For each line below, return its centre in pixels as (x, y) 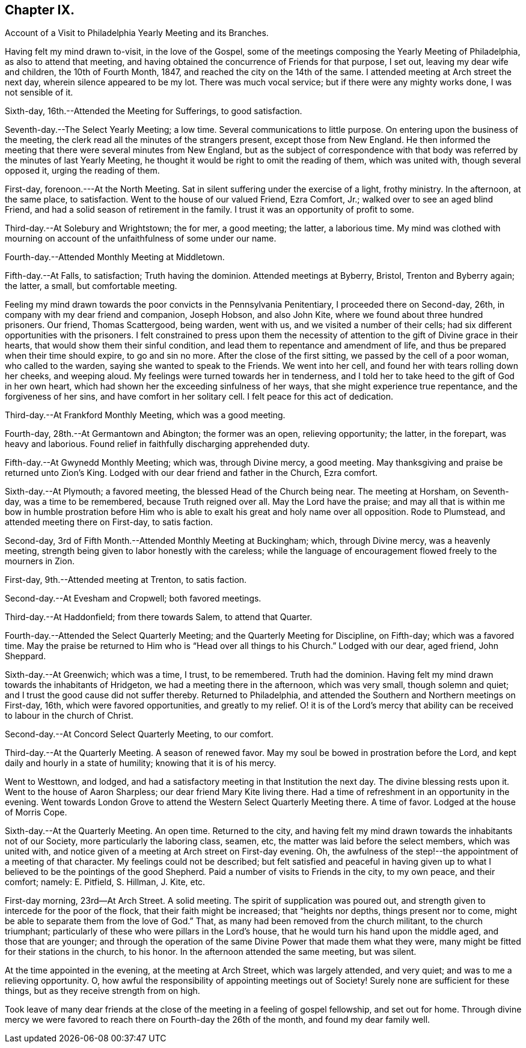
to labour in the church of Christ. (69, 716)
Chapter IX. (40, 10)
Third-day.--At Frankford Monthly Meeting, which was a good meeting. (145, 415)
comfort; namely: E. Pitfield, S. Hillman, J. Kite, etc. (105, 882)
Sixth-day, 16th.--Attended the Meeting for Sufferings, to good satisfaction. (154, 111)
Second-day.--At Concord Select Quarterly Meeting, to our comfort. (139, 734)
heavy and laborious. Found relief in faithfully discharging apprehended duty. (157, 444)
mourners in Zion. (40, 561)
